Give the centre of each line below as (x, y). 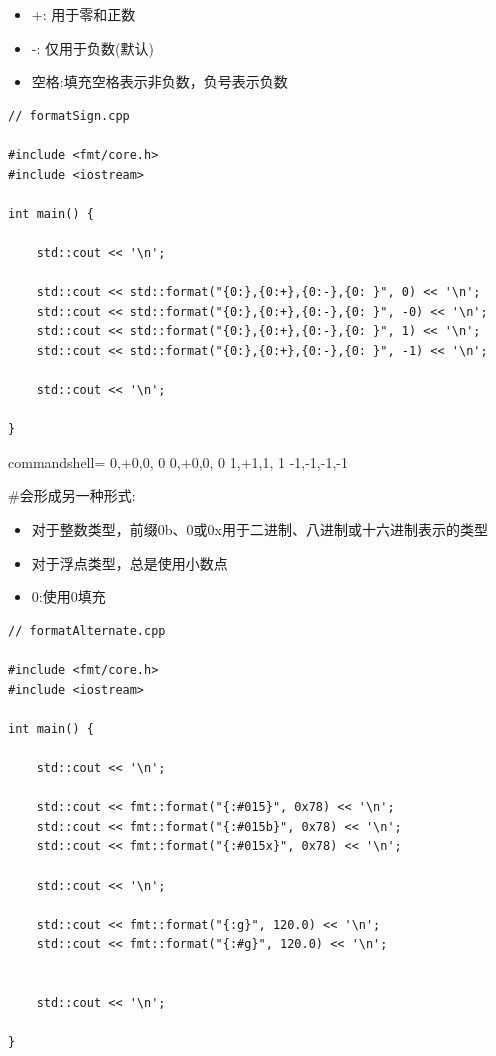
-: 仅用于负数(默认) (92, 47)
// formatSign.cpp (69, 115)
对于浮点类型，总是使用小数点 (129, 562)
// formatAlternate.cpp (87, 630)
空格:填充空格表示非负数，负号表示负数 (159, 81)
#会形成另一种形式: (72, 495)
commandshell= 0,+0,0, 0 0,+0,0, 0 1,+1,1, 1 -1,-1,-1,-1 (178, 461)
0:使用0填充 (68, 596)
